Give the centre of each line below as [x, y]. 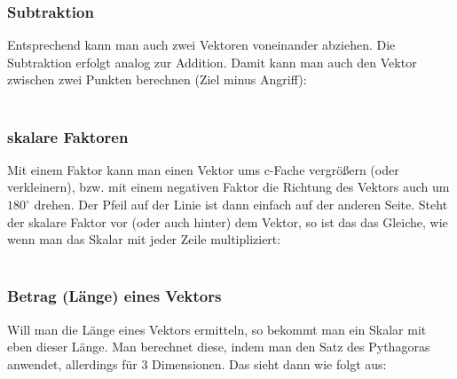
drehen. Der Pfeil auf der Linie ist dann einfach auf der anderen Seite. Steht [241, 204]
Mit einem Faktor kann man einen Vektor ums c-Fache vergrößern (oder [203, 169]
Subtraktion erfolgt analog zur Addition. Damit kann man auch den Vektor [212, 62]
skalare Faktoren [68, 136]
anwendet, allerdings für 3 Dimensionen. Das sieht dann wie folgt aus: [197, 363]
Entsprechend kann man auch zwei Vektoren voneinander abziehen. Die [201, 45]
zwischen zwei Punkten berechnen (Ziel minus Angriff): [157, 79]
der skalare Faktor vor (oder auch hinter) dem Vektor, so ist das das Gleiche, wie [228, 221]
